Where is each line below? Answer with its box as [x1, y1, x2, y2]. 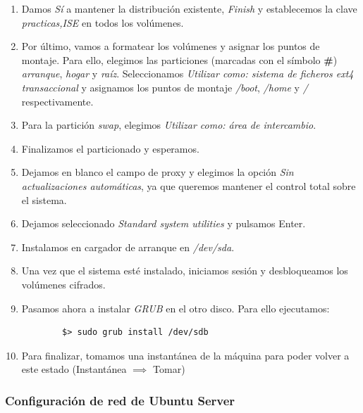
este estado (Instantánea [21, 362, 127, 376]
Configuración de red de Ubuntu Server [5, 391, 235, 409]
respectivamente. [21, 94, 94, 108]
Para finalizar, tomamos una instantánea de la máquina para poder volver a [21, 348, 350, 362]
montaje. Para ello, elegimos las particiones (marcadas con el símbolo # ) [21, 52, 338, 67]
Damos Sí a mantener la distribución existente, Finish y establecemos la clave [21, 1, 357, 15]
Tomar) [153, 362, 185, 376]
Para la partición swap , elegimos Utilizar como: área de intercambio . [21, 117, 316, 132]
